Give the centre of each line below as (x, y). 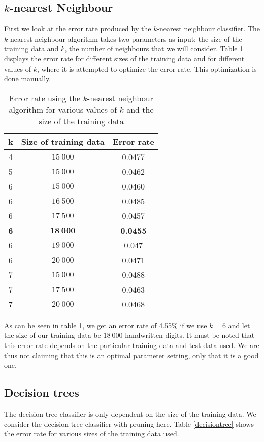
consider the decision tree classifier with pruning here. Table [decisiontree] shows (129, 423)
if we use (193, 325)
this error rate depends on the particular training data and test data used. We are (132, 345)
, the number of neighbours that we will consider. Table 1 (154, 49)
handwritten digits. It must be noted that (190, 335)
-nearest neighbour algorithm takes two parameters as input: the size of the (125, 38)
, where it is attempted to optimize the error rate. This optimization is (147, 68)
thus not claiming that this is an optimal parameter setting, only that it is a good (131, 355)
